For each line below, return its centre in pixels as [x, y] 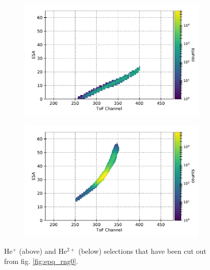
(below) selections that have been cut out [142, 251]
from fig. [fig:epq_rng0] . [41, 261]
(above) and [37, 251]
